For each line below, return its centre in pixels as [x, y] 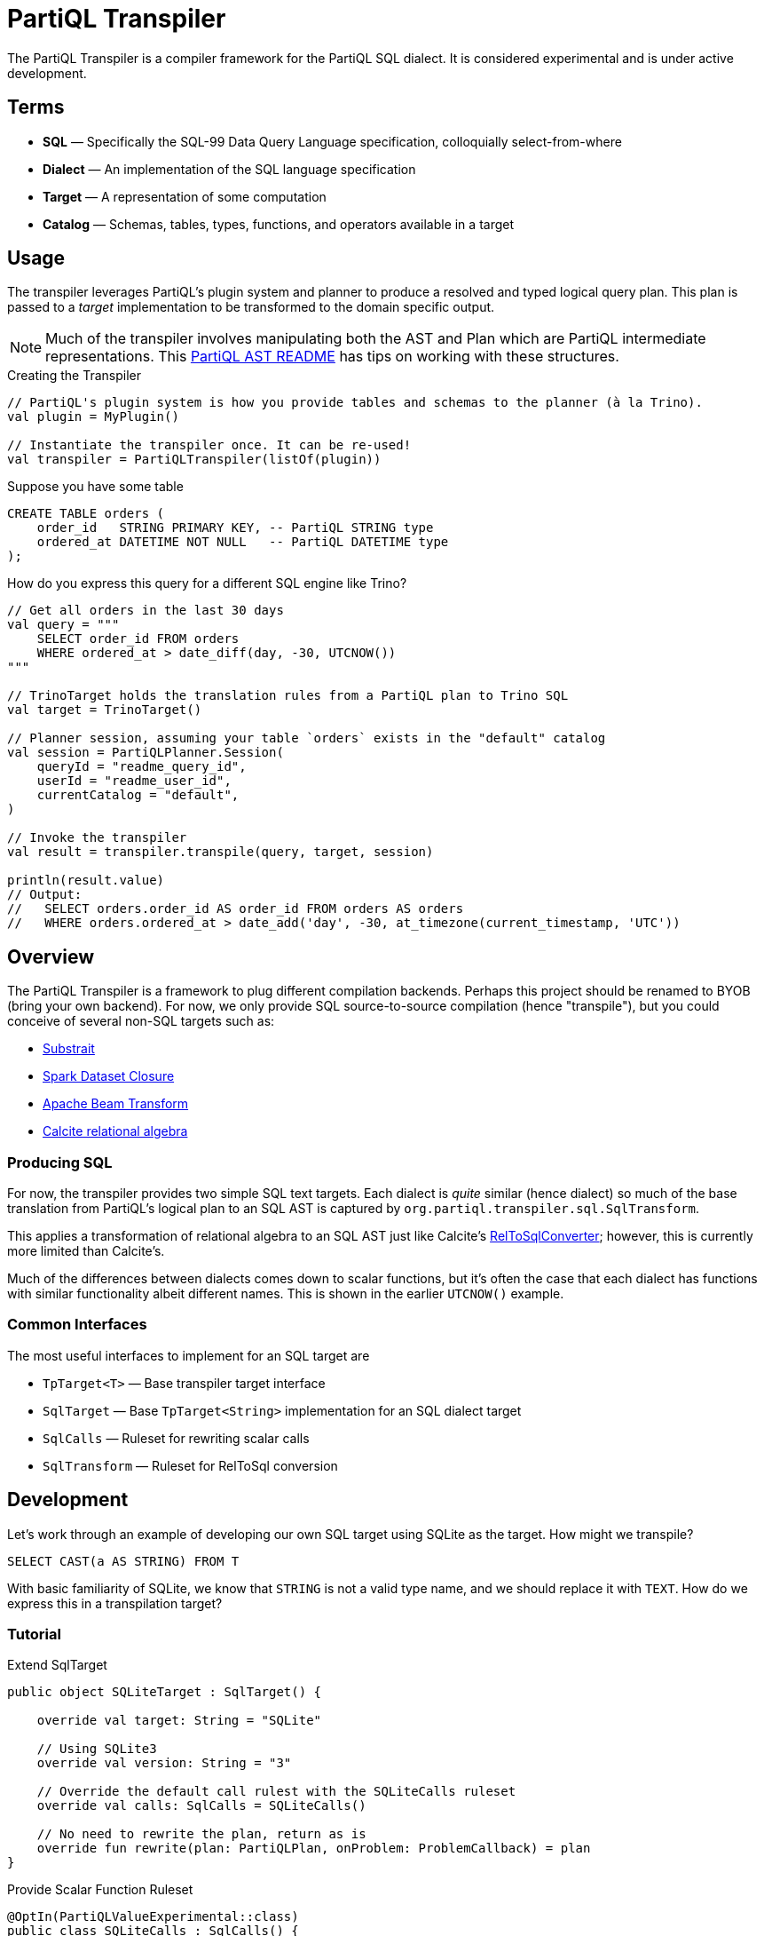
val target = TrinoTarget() [105, 710]
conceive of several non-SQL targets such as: [141, 1021]
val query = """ [63, 625]
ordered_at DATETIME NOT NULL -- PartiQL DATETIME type [243, 542]
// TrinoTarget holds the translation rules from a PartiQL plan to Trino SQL [288, 696]
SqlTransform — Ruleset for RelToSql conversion [190, 1465]
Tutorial [34, 1634]
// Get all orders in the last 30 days [146, 611]
